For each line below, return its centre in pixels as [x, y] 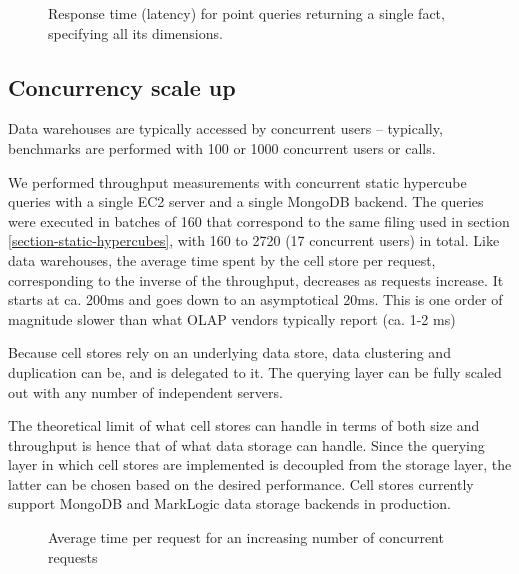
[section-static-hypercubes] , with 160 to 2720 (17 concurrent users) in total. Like [254, 240]
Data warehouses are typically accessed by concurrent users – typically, [225, 128]
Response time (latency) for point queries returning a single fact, [246, 13]
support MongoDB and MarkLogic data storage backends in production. [229, 503]
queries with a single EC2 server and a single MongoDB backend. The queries [246, 201]
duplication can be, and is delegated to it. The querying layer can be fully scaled [255, 371]
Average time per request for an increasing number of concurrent [246, 537]
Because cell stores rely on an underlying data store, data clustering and [229, 352]
